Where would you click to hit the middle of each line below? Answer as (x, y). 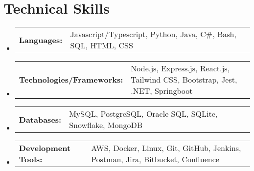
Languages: (41, 40)
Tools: (31, 159)
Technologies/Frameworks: (71, 80)
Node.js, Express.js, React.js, (180, 68)
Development (45, 148)
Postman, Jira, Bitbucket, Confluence (155, 159)
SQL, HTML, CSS (102, 45)
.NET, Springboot (162, 91)
